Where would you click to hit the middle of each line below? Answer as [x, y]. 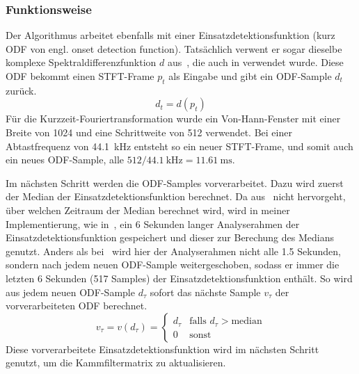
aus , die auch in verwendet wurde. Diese [255, 62]
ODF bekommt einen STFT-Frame [80, 76]
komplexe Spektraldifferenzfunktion [81, 62]
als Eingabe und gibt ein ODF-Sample [250, 76]
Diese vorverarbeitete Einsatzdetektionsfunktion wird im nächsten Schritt [162, 349]
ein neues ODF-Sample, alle [65, 160]
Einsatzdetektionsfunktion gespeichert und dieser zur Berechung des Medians [170, 237]
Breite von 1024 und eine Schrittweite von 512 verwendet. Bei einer [149, 132]
